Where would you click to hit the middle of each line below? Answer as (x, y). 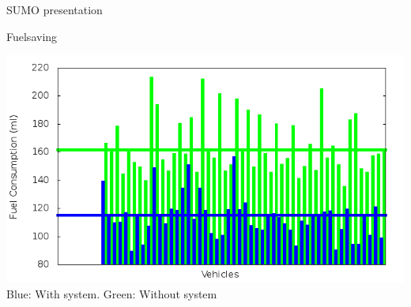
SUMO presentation (55, 9)
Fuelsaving (32, 36)
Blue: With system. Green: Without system (112, 293)
